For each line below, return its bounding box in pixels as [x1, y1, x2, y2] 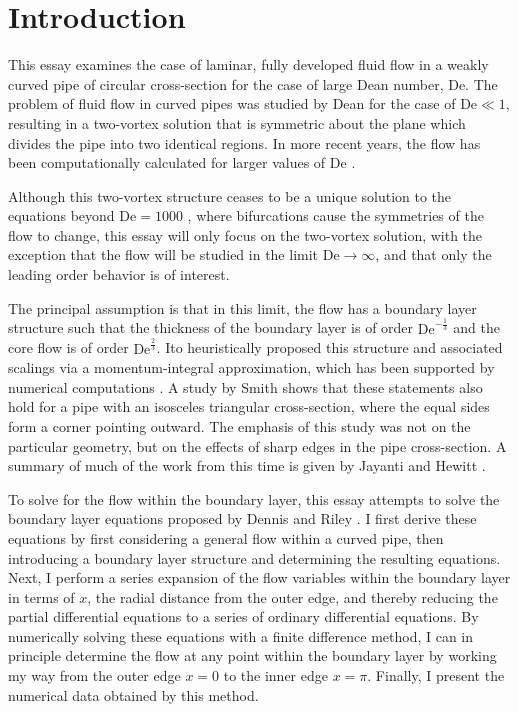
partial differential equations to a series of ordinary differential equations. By [8, 606, 479, 627]
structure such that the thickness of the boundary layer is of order [8, 317, 414, 338]
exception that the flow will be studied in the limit [8, 244, 319, 265]
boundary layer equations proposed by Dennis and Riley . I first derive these [8, 508, 477, 529]
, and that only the [375, 244, 492, 265]
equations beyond [8, 205, 115, 226]
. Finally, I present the [367, 665, 505, 686]
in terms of [8, 586, 75, 607]
